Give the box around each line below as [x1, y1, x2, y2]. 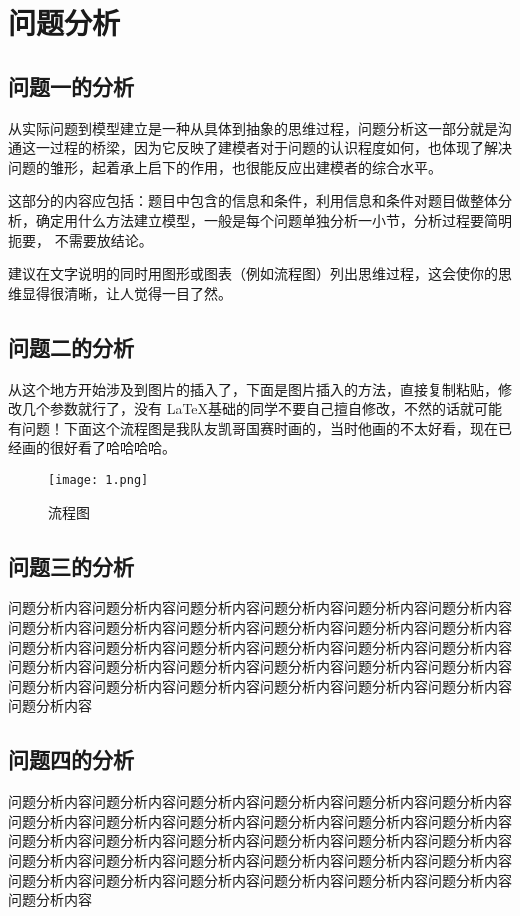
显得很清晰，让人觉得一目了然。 [21, 282, 232, 303]
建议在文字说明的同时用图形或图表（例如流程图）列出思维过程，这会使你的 [8, 263, 498, 284]
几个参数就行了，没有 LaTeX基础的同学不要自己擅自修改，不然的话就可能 [21, 398, 503, 419]
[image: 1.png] [48, 472, 149, 487]
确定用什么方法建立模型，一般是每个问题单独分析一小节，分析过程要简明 [35, 209, 512, 230]
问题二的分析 [8, 331, 134, 362]
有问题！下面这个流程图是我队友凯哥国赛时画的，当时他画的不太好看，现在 [8, 417, 498, 438]
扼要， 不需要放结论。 [8, 229, 153, 250]
